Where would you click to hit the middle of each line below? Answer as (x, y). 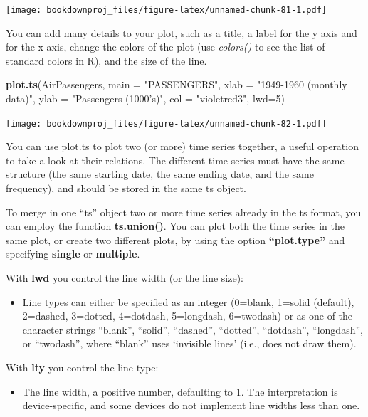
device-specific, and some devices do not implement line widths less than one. (191, 405)
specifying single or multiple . (73, 254)
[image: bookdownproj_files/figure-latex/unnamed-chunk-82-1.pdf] (167, 123)
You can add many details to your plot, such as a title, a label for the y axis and (182, 32)
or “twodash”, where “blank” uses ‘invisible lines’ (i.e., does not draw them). (189, 343)
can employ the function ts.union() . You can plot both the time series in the (175, 226)
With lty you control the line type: (82, 367)
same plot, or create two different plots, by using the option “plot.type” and (175, 239)
